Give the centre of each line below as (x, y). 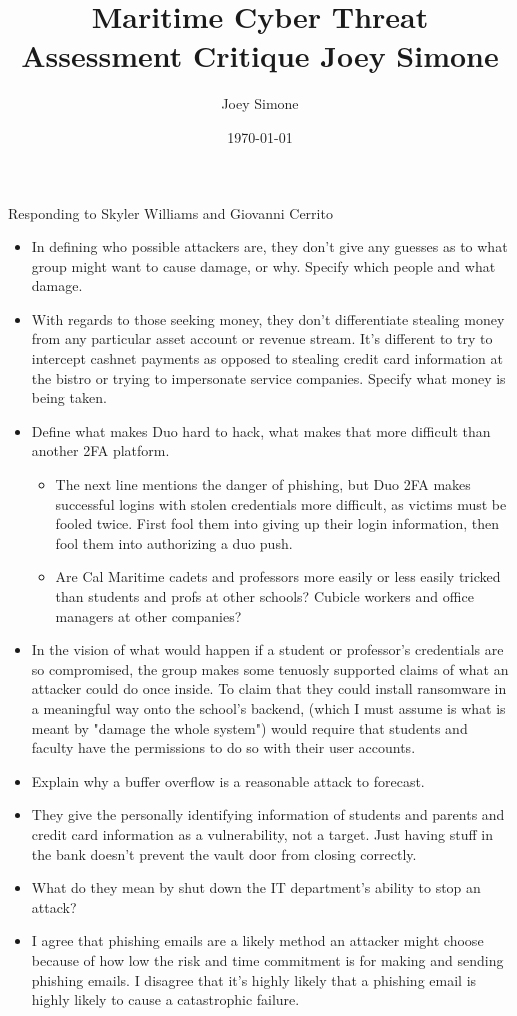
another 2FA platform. (100, 450)
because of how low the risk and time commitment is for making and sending (267, 959)
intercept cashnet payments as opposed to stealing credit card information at (267, 358)
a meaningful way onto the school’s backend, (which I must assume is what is (268, 707)
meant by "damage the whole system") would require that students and (249, 727)
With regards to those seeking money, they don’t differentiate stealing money (268, 318)
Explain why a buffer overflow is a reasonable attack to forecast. (228, 780)
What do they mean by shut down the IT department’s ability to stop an (256, 887)
